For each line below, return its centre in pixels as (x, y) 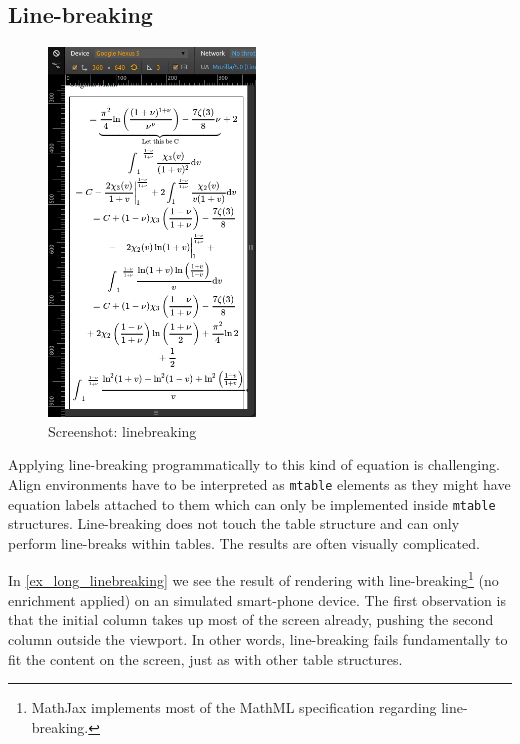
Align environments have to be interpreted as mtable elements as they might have (259, 483)
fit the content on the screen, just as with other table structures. (205, 658)
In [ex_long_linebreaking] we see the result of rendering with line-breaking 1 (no (253, 579)
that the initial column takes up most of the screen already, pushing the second (251, 619)
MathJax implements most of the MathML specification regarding (234, 707)
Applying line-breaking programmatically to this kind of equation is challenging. (254, 464)
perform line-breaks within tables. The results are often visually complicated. (244, 542)
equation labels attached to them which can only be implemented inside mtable (252, 503)
